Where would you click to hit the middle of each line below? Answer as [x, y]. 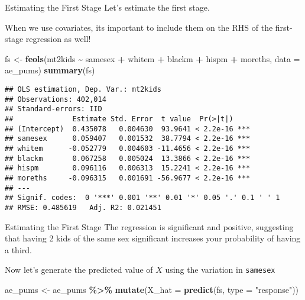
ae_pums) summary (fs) [50, 70]
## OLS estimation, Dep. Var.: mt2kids [83, 89]
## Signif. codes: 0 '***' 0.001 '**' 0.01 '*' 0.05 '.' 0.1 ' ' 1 [142, 198]
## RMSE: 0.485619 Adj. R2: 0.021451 [83, 207]
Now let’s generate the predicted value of [79, 270]
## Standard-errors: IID [53, 109]
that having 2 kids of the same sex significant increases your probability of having [153, 238]
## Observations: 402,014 [56, 99]
